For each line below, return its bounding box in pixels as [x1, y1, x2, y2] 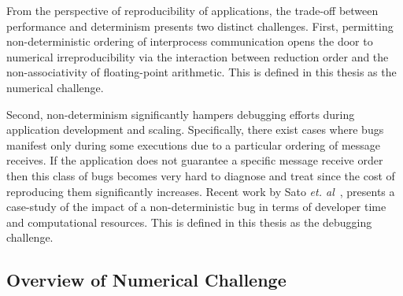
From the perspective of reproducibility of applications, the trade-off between [6, 2, 379, 18]
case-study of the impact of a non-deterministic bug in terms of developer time [6, 198, 386, 215]
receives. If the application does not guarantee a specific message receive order [6, 152, 383, 168]
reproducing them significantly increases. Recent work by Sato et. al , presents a [6, 183, 395, 199]
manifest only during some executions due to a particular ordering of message [6, 136, 381, 153]
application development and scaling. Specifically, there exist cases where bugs [6, 121, 384, 138]
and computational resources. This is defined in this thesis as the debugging [6, 213, 372, 230]
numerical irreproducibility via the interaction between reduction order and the [6, 48, 389, 65]
